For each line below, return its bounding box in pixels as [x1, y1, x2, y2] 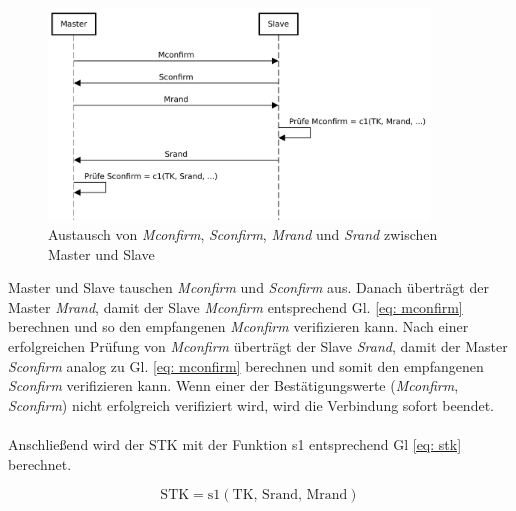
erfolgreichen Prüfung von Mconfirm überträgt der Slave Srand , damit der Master [8, 335, 508, 356]
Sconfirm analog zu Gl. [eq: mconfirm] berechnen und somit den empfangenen [8, 355, 484, 376]
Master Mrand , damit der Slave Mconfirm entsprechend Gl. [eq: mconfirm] [8, 296, 463, 317]
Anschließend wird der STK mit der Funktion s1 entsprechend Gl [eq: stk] [8, 433, 462, 454]
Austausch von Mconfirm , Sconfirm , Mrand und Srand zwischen [48, 224, 438, 244]
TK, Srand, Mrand [232, 488, 348, 503]
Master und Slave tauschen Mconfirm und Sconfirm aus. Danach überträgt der [8, 277, 489, 298]
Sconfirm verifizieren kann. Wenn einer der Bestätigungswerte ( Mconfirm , [8, 375, 459, 396]
